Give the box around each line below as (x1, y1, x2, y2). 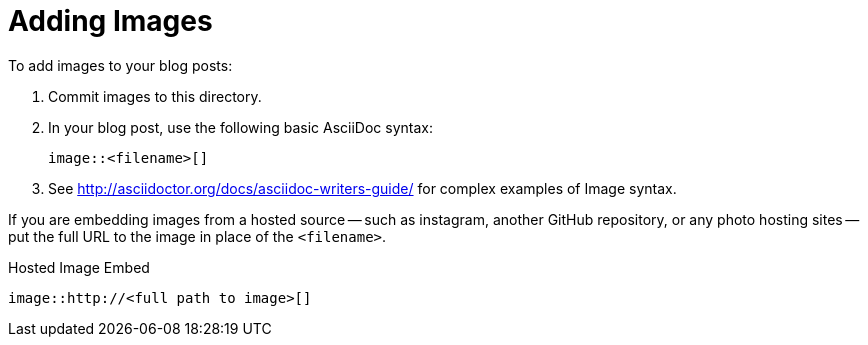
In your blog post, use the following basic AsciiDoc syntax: (48, 118, 433, 136)
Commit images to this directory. (48, 87, 262, 105)
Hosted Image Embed (8, 258, 150, 276)
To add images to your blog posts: (8, 56, 233, 74)
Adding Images (8, 4, 213, 38)
